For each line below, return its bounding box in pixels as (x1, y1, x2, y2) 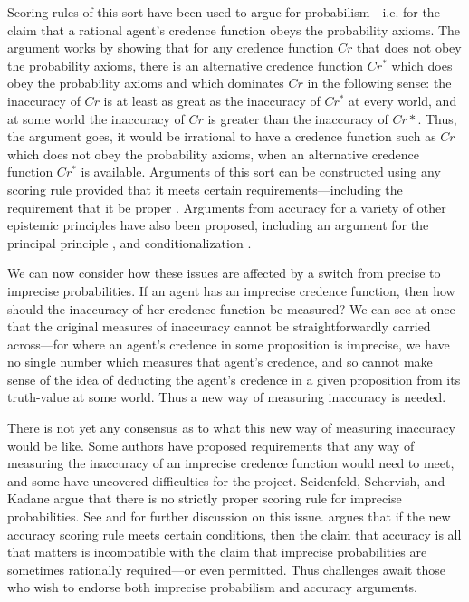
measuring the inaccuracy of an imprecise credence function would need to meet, (7, 454, 455, 473)
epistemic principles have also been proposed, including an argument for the (7, 215, 429, 234)
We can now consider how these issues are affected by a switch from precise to (7, 263, 441, 282)
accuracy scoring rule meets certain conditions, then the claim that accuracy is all (7, 524, 462, 543)
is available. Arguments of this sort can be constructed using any (81, 162, 441, 181)
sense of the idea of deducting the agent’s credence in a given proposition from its (7, 369, 461, 388)
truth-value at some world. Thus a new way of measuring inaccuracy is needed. (7, 387, 446, 406)
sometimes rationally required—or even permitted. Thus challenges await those (7, 559, 445, 578)
